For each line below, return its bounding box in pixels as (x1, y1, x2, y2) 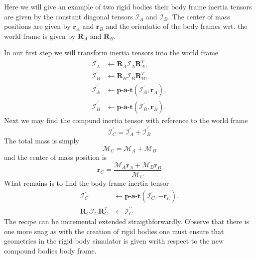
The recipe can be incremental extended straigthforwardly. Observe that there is (4, 216, 250, 226)
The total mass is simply (4, 135, 79, 146)
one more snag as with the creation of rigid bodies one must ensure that (4, 226, 224, 236)
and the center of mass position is (4, 152, 107, 162)
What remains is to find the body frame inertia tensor (4, 178, 169, 188)
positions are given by (4, 21, 71, 31)
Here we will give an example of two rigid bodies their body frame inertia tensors (4, 1, 252, 11)
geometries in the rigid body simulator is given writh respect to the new (4, 236, 224, 246)
